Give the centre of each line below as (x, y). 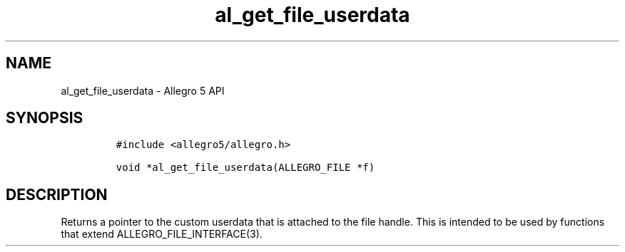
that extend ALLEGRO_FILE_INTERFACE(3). (162, 234)
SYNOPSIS (45, 118)
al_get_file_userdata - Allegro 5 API (143, 90)
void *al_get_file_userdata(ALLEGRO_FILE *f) (245, 168)
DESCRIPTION (57, 194)
